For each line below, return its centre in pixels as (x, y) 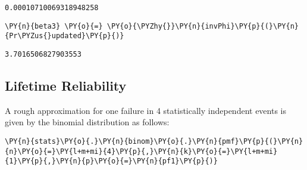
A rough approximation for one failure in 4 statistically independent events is (146, 110)
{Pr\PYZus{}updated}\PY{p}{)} (65, 36)
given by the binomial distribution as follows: (87, 122)
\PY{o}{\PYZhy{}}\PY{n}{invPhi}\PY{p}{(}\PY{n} (203, 26)
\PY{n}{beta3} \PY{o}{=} (54, 26)
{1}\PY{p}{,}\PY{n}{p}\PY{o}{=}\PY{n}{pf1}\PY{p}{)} (111, 161)
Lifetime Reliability (66, 86)
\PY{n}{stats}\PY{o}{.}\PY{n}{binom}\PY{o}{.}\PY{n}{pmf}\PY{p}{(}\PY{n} (154, 142)
